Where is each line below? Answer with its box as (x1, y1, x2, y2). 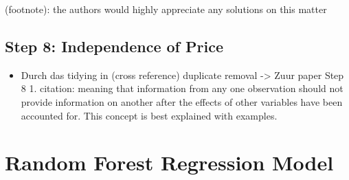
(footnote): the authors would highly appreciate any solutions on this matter (5, 2, 327, 16)
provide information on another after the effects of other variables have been (21, 94, 343, 109)
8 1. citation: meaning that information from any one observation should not (21, 81, 344, 95)
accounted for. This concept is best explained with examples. (21, 108, 278, 122)
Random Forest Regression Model (5, 148, 334, 177)
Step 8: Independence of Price (5, 35, 223, 56)
